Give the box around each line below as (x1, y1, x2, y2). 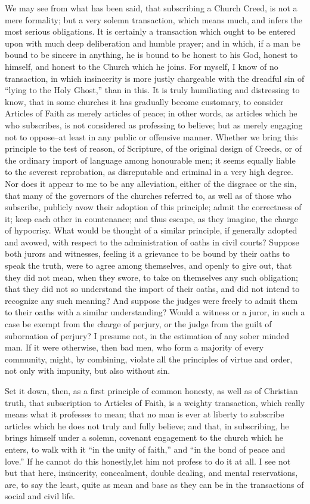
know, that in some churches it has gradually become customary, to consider (5, 95, 284, 107)
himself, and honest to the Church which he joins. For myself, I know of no (5, 60, 278, 72)
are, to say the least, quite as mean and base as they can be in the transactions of (5, 478, 304, 490)
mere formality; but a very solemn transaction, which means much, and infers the (5, 13, 303, 26)
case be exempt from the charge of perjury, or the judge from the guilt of (5, 318, 272, 330)
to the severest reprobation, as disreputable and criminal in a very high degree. (5, 165, 293, 178)
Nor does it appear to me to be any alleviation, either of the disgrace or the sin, (5, 177, 297, 189)
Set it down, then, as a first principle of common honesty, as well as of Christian (5, 385, 298, 397)
